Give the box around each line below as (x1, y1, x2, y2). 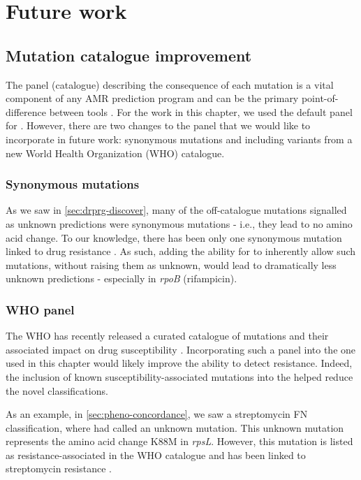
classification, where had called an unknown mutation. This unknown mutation (6, 420, 344, 435)
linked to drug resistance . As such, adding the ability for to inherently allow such (6, 244, 356, 259)
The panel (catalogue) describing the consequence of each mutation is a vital (6, 77, 334, 92)
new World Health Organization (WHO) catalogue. (6, 145, 225, 160)
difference (6, 104, 46, 119)
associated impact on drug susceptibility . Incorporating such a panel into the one (6, 342, 356, 356)
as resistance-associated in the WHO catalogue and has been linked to (6, 447, 306, 462)
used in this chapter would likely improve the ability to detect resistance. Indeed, (6, 356, 353, 370)
